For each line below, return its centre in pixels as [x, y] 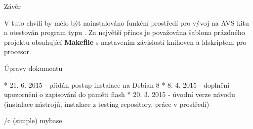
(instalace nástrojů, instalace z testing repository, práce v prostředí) [107, 104]
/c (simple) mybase [33, 120]
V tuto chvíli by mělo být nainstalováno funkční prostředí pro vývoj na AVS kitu [126, 22]
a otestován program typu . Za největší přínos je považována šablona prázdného [125, 32]
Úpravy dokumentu [33, 68]
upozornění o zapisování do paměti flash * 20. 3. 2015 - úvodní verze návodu [120, 94]
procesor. [18, 51]
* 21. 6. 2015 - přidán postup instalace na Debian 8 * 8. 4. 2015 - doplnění [117, 84]
